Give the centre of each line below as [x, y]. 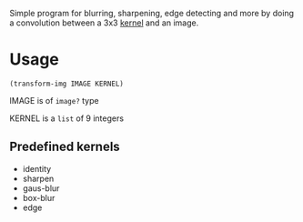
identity [37, 168]
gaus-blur [41, 188]
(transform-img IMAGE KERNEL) [67, 84]
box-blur [39, 197]
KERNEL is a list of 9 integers [67, 118]
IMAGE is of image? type [54, 100]
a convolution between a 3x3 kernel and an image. [104, 23]
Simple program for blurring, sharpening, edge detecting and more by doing [151, 13]
